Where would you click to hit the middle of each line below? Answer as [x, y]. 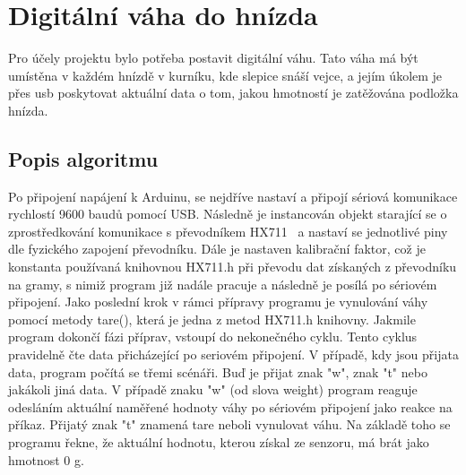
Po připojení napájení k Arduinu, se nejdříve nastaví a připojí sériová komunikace [233, 196]
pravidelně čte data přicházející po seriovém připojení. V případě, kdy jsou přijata [233, 354]
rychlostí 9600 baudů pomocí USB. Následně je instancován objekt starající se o [228, 214]
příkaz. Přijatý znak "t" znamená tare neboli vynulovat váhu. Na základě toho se [229, 424]
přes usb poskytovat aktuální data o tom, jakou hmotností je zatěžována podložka [233, 93]
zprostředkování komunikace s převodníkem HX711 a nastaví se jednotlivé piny [228, 231]
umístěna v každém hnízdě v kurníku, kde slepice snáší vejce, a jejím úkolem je [225, 75]
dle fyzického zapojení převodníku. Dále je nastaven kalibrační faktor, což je [217, 249]
